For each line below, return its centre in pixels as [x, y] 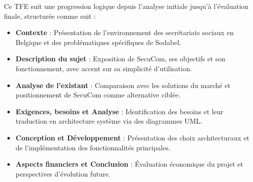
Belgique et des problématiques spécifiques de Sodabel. [98, 42]
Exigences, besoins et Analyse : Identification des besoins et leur [119, 111]
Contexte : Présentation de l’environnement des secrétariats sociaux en [125, 32]
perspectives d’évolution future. [63, 173]
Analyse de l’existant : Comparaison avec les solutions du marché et [123, 85]
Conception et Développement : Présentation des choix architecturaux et [132, 137]
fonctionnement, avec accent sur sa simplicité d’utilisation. [104, 68]
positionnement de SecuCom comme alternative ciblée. [98, 95]
